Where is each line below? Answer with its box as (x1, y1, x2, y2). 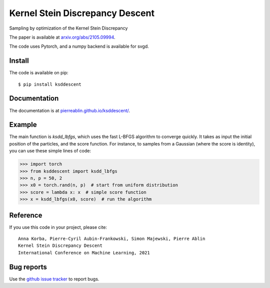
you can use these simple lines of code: (9, 148, 91, 154)
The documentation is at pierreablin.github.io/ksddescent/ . (9, 107, 130, 113)
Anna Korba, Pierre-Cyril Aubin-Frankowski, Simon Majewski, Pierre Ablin (18, 236, 205, 242)
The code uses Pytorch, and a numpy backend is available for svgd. (9, 43, 149, 50)
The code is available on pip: (9, 70, 68, 76)
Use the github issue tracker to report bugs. (9, 276, 99, 282)
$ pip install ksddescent (18, 81, 82, 87)
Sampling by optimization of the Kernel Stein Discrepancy (9, 25, 128, 31)
